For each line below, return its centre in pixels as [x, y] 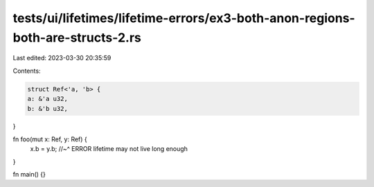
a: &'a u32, [48, 99]
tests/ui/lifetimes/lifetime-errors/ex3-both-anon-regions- [184, 18]
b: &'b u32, [48, 108]
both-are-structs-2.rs [77, 37]
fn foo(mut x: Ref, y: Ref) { [50, 139]
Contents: [27, 71]
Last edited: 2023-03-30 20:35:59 [62, 58]
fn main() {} [29, 175]
